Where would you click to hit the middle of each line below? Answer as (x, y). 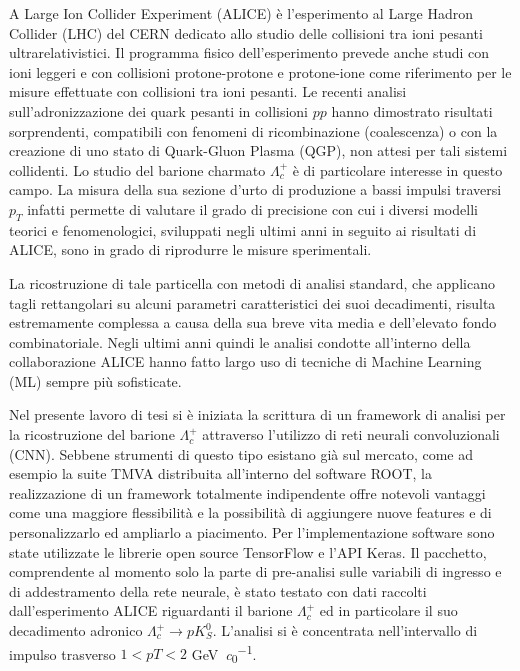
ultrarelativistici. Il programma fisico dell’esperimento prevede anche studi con (249, 52)
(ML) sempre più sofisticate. (95, 380)
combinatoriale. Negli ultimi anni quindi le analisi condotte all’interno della (240, 341)
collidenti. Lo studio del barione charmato (137, 169)
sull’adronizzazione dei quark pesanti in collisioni (159, 110)
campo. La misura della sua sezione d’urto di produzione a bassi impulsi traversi (255, 189)
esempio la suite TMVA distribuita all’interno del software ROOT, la (220, 473)
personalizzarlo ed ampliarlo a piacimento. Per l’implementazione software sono (252, 532)
